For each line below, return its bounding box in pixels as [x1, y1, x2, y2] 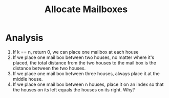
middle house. [12, 76, 43, 82]
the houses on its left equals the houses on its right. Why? [12, 86, 135, 92]
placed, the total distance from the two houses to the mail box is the [12, 59, 156, 66]
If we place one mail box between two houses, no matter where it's [12, 54, 155, 60]
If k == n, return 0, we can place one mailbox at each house [12, 49, 139, 55]
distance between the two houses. [12, 65, 86, 71]
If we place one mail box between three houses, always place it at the [12, 70, 160, 77]
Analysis [5, 32, 44, 44]
